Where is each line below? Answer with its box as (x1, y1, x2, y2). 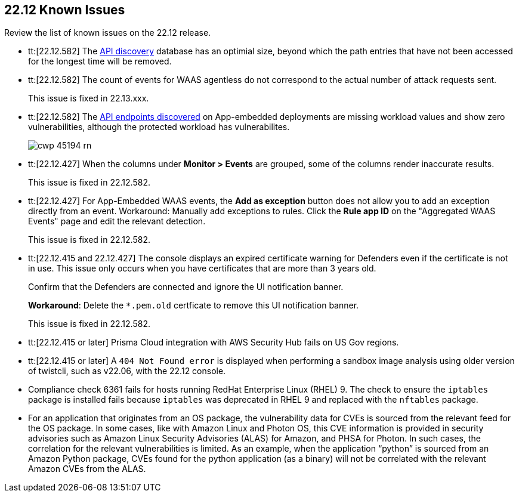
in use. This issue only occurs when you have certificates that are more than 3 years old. (28, 263, 376, 274)
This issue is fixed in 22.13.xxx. (28, 93, 149, 104)
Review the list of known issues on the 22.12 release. (4, 27, 211, 38)
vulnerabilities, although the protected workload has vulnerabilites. (28, 122, 290, 132)
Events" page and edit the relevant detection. (28, 216, 206, 227)
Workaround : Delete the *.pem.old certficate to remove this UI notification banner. (28, 300, 359, 311)
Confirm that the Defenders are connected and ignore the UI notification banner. (28, 282, 344, 292)
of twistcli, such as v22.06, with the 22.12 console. (28, 366, 226, 376)
